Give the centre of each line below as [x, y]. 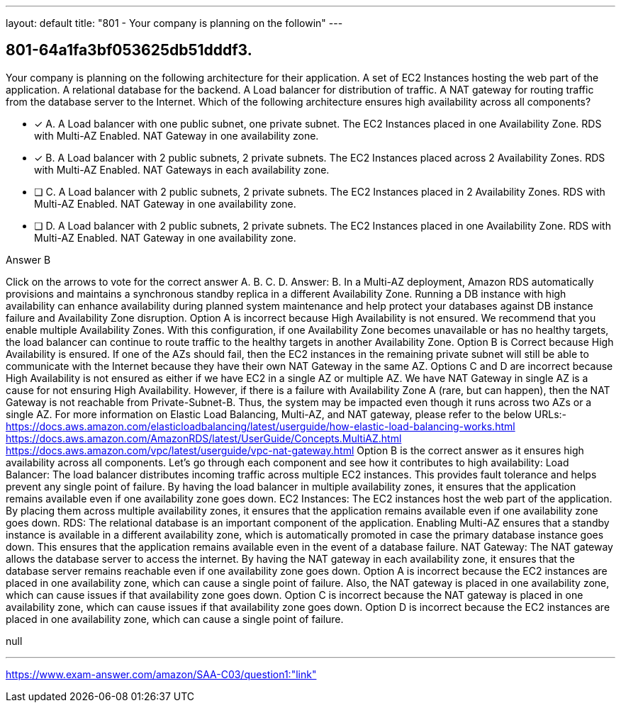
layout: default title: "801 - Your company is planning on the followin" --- [174, 23]
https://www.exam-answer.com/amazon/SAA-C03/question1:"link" [161, 674]
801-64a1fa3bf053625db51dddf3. [129, 50]
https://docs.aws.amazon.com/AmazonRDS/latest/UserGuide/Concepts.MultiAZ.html [204, 438]
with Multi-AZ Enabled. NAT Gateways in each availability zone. [182, 169]
